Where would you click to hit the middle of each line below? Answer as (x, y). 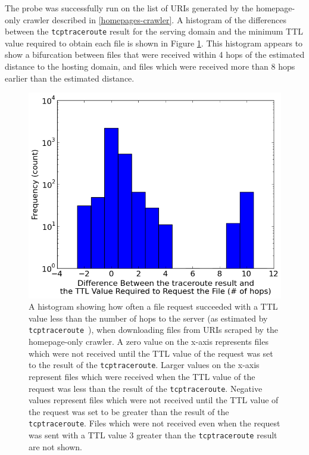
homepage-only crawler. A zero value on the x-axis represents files (149, 342)
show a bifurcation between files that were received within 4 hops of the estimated (155, 54)
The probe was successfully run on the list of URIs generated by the (129, 8)
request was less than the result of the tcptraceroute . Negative (146, 388)
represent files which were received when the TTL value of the (142, 376)
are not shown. (55, 446)
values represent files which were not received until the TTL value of (154, 400)
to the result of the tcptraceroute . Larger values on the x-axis (144, 365)
